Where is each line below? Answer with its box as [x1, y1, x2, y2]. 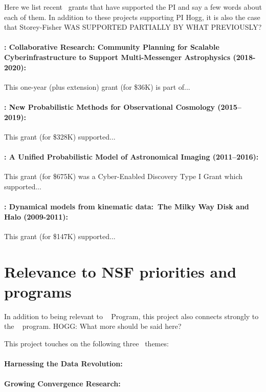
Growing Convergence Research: [4, 378, 121, 389]
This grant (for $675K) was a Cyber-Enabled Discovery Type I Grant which [4, 171, 243, 182]
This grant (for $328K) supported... [4, 131, 116, 142]
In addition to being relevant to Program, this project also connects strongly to [4, 310, 259, 321]
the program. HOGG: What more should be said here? [4, 321, 182, 331]
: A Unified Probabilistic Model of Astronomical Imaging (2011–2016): [4, 151, 259, 162]
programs [4, 281, 72, 302]
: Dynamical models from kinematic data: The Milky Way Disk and [4, 201, 249, 211]
